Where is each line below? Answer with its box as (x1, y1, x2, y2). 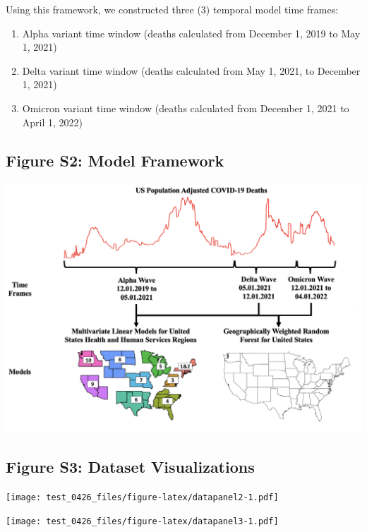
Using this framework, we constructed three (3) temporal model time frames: (6, 2, 339, 16)
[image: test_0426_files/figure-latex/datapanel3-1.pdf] (6, 516, 279, 526)
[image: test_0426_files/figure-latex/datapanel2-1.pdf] (6, 492, 279, 503)
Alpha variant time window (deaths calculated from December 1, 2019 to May (22, 25, 361, 40)
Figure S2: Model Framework (6, 149, 224, 171)
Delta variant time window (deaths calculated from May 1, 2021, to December (22, 63, 361, 78)
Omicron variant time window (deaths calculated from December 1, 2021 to (22, 100, 349, 115)
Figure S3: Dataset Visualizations (6, 456, 255, 478)
